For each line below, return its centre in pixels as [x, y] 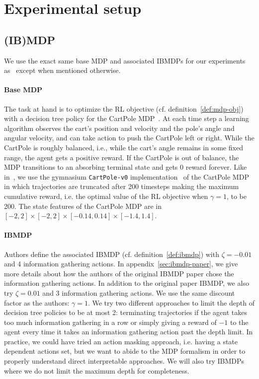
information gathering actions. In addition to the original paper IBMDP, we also [127, 283]
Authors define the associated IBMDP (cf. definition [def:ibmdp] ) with [112, 254]
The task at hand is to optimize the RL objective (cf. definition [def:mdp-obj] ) [124, 108]
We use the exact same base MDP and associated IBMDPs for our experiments [125, 60]
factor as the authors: [37, 302]
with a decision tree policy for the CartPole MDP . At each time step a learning [127, 118]
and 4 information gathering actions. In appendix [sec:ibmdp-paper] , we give [121, 264]
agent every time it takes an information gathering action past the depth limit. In [129, 332]
